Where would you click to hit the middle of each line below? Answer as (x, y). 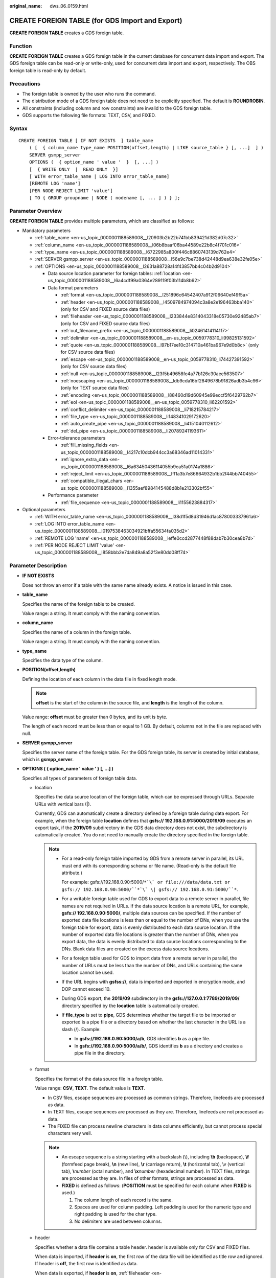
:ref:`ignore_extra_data (84, 460)
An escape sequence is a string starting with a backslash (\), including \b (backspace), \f (155, 1157)
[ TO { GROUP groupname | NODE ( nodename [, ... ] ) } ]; (105, 198)
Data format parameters (73, 288)
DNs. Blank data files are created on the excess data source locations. (135, 949)
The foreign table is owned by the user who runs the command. (89, 94)
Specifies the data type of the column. (63, 660)
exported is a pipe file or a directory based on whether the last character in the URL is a (154, 1022)
